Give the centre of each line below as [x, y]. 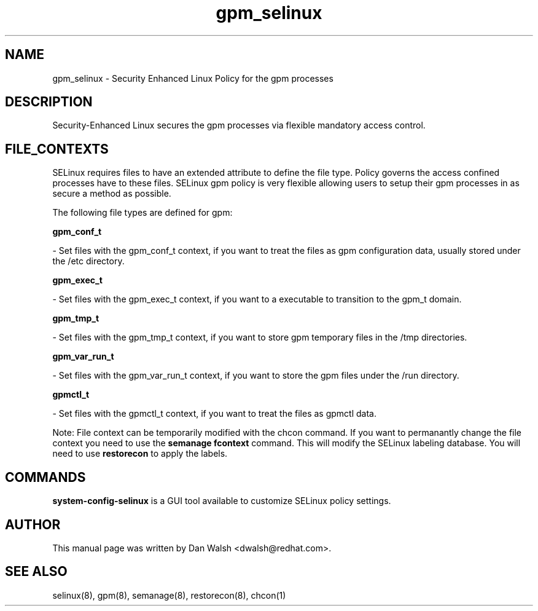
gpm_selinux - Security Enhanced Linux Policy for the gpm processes [193, 78]
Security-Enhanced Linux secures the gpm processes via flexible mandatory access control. [239, 125]
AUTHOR [33, 524]
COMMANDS [45, 477]
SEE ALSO [36, 572]
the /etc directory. [88, 261]
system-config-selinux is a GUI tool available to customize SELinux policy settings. [222, 501]
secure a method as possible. [112, 194]
